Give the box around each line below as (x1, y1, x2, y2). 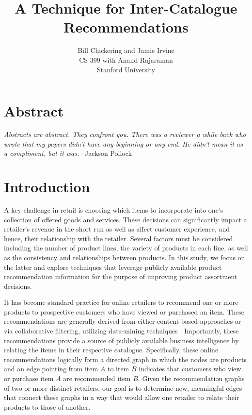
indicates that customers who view (139, 364, 241, 374)
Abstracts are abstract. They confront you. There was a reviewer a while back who (4, 129, 246, 139)
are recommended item (63, 373, 131, 383)
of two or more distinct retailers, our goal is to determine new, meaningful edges (4, 382, 242, 393)
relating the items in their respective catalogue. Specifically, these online (4, 345, 219, 355)
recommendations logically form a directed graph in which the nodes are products (4, 354, 247, 364)
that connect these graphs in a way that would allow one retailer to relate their (4, 392, 239, 402)
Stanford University (97, 64, 155, 74)
